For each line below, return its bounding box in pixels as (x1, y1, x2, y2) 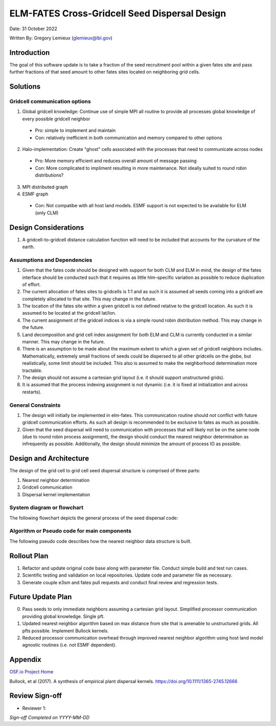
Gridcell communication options (9, 98, 91, 105)
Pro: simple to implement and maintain (35, 127, 116, 134)
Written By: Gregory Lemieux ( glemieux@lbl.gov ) (9, 35, 112, 41)
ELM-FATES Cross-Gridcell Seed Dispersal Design (9, 8, 226, 19)
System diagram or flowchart (9, 504, 84, 511)
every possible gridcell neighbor (22, 116, 90, 122)
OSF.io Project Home (9, 669, 54, 675)
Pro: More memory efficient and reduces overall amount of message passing (35, 158, 197, 164)
